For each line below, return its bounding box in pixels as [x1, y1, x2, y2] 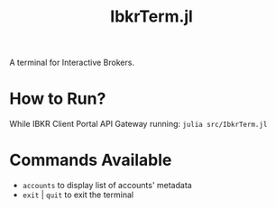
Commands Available [9, 150, 172, 170]
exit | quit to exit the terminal [22, 189, 133, 200]
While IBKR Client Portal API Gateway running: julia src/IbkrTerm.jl [9, 119, 268, 130]
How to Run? [9, 88, 106, 109]
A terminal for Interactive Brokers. [9, 57, 135, 68]
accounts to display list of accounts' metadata [22, 180, 192, 191]
